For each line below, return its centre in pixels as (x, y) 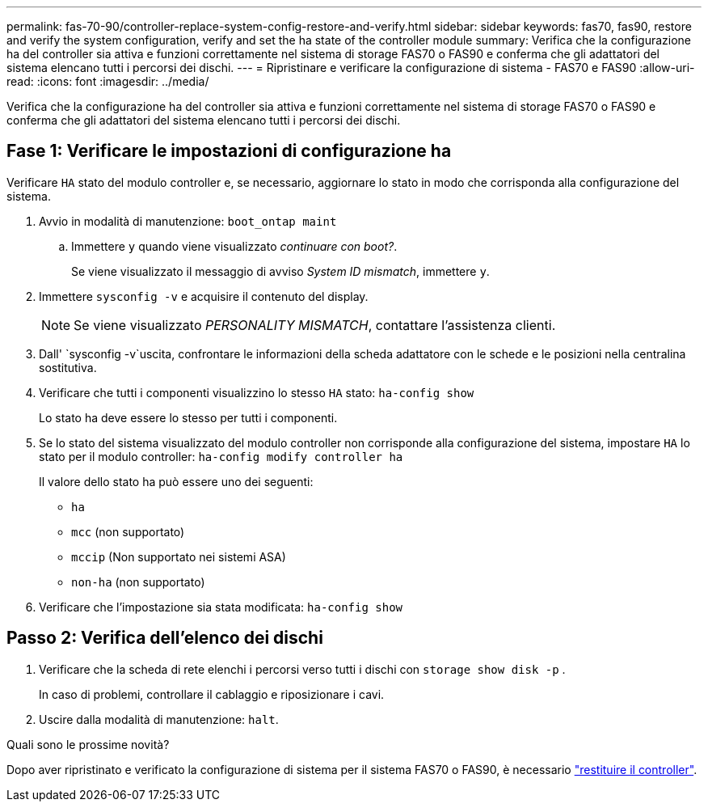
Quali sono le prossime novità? (88, 744)
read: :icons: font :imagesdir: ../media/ (108, 81)
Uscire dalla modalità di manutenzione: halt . (159, 719)
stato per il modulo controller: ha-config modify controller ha (221, 456)
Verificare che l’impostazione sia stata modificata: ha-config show (221, 607)
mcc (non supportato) (128, 531)
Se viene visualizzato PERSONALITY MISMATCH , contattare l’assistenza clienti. (315, 325)
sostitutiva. (68, 367)
